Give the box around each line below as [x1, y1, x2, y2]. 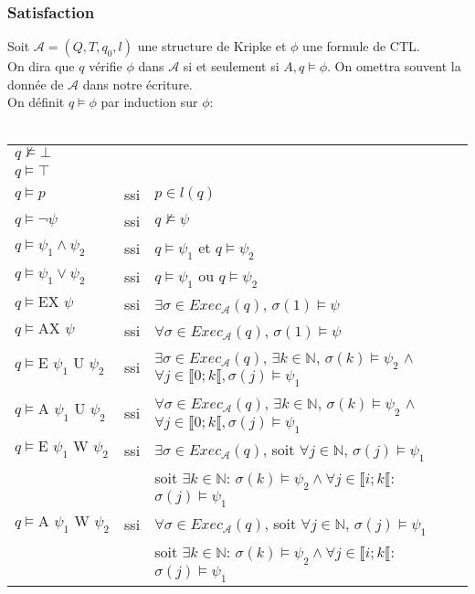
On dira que [7, 57, 75, 76]
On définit [7, 92, 65, 111]
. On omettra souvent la [326, 57, 461, 76]
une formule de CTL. [302, 37, 420, 56]
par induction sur [100, 92, 198, 111]
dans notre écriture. [82, 74, 193, 93]
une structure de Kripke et [137, 37, 287, 56]
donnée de [7, 74, 64, 93]
